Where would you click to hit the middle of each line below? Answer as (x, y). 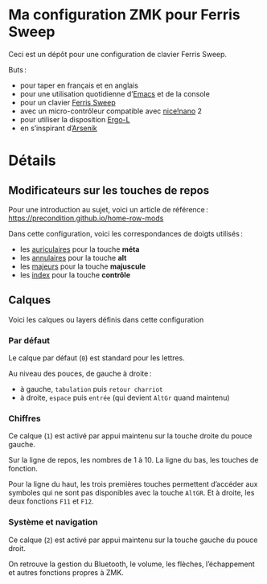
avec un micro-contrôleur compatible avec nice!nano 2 (111, 111)
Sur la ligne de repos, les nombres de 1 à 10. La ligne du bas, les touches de (133, 460)
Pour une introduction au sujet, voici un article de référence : (109, 209)
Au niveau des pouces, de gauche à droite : (80, 374)
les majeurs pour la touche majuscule (83, 266)
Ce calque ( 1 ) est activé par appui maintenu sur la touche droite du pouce (130, 436)
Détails (32, 160)
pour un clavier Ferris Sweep (68, 102)
